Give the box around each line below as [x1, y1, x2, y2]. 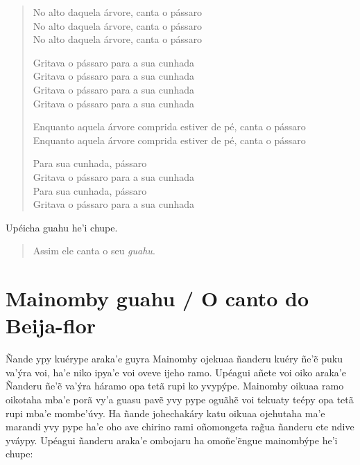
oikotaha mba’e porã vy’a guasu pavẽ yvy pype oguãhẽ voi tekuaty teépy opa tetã [6, 392, 354, 406]
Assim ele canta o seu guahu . [33, 243, 155, 258]
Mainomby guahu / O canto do [6, 284, 309, 313]
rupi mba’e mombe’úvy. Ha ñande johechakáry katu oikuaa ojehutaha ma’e [6, 405, 325, 420]
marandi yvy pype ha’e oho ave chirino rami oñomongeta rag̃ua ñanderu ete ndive [6, 419, 354, 434]
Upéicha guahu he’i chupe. [6, 220, 118, 234]
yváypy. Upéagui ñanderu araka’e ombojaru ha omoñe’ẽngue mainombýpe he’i [6, 432, 338, 447]
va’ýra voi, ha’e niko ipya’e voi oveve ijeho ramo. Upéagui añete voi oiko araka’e [6, 365, 346, 379]
